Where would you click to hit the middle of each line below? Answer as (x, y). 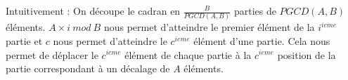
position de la (307, 54)
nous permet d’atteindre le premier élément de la (209, 27)
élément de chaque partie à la (188, 54)
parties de (255, 11)
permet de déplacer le (52, 54)
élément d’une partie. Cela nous (262, 40)
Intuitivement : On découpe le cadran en (93, 11)
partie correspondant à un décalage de (88, 68)
